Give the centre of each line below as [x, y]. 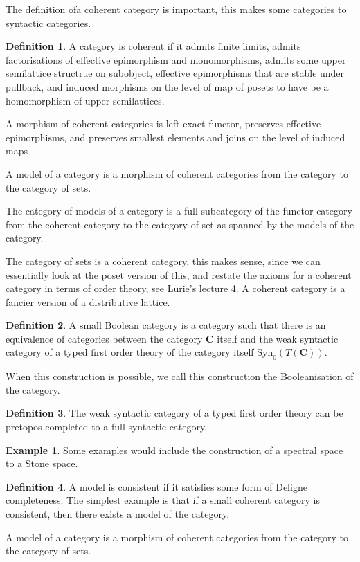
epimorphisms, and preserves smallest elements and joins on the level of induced [175, 137]
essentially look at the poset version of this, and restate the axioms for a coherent [179, 274]
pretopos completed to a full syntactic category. [107, 427]
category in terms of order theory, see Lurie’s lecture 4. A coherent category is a [175, 288]
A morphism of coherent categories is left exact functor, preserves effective [163, 124]
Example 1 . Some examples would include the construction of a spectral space [174, 450]
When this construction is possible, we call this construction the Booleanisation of [180, 376]
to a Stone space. [42, 463]
